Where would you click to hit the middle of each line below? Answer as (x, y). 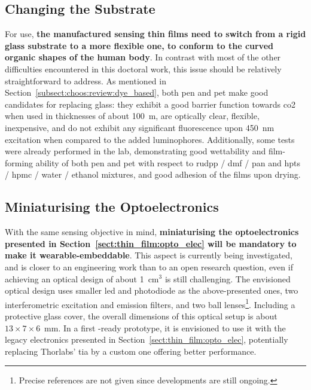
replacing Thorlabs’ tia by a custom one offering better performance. (131, 351)
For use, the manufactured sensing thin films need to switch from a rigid (155, 34)
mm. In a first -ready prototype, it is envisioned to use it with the (165, 327)
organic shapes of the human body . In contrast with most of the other (143, 57)
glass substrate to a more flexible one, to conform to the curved (139, 45)
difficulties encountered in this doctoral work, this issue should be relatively (143, 68)
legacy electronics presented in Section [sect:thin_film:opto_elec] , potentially (147, 339)
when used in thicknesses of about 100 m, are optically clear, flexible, (132, 116)
